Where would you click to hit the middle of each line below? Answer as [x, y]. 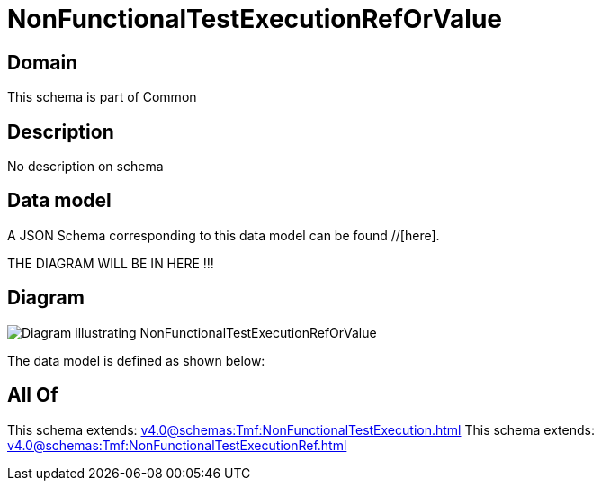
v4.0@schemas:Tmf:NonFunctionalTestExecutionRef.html [177, 445]
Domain [43, 62]
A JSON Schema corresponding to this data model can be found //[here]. [224, 235]
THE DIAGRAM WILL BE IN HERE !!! [111, 263]
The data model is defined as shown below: [136, 360]
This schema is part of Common [102, 97]
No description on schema [85, 167]
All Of [33, 395]
